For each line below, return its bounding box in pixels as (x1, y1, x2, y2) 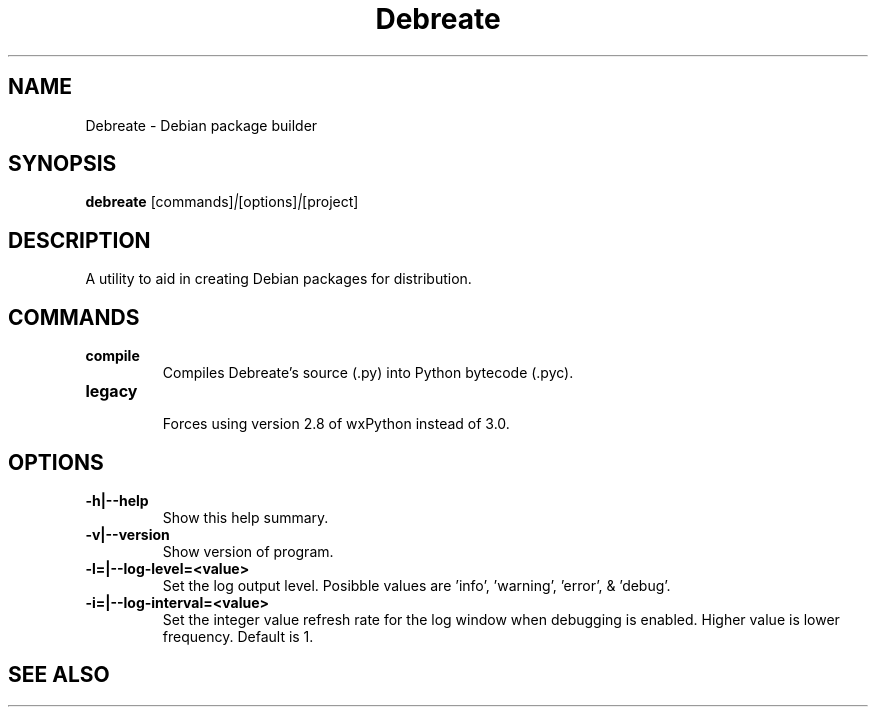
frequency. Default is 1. (162, 627, 314, 645)
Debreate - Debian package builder (85, 116, 318, 134)
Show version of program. (162, 542, 334, 560)
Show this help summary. (162, 508, 329, 526)
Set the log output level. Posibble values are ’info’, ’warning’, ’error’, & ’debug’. (162, 576, 671, 594)
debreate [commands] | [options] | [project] (85, 193, 359, 211)
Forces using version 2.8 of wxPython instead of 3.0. (162, 415, 510, 433)
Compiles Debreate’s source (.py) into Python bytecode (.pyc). (162, 364, 574, 382)
